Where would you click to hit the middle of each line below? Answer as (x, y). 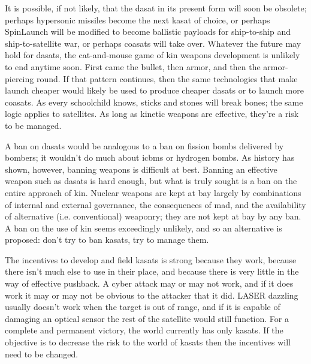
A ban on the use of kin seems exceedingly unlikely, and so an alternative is (144, 228)
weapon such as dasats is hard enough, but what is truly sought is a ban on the (151, 181)
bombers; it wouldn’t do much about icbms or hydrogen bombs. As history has (150, 157)
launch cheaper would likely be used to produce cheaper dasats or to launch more (154, 90)
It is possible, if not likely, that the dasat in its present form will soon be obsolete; (156, 8)
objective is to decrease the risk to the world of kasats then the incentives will (148, 342)
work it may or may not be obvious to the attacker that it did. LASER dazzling (152, 295)
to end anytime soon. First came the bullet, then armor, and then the (133, 66)
